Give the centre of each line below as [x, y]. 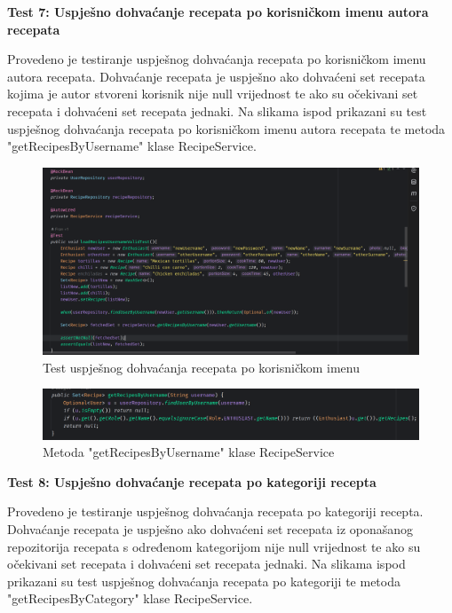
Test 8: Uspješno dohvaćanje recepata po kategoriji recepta [192, 481]
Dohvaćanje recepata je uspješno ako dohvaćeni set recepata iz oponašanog [210, 529]
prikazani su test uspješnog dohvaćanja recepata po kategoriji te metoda [204, 581]
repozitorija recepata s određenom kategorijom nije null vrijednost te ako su [214, 546]
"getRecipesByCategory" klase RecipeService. [130, 598]
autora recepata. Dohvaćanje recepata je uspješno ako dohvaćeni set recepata [216, 76]
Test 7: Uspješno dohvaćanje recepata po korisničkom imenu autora [218, 12]
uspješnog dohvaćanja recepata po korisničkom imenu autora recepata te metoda [226, 128]
